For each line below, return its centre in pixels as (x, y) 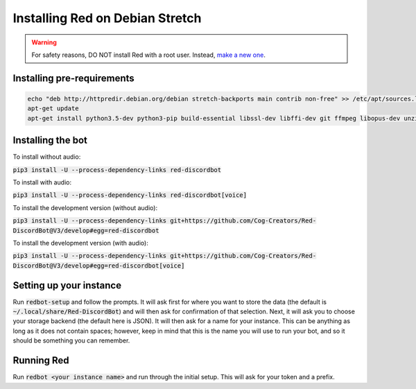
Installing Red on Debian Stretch (107, 18)
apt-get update (53, 109)
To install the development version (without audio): (85, 207)
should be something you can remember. (71, 340)
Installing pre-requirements (73, 78)
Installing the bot (50, 140)
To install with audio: (42, 182)
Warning (44, 42)
